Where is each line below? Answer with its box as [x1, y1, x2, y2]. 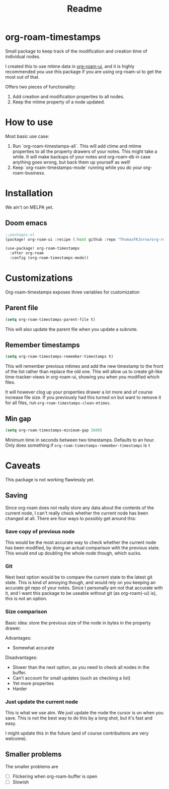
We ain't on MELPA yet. [5, 204, 54, 210]
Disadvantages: [5, 654, 38, 660]
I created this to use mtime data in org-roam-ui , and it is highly [5, 63, 135, 69]
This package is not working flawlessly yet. [5, 476, 95, 482]
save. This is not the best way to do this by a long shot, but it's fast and [5, 715, 152, 721]
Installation [5, 188, 53, 199]
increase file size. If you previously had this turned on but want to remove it [5, 394, 161, 401]
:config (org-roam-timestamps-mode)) [10, 255, 89, 260]
